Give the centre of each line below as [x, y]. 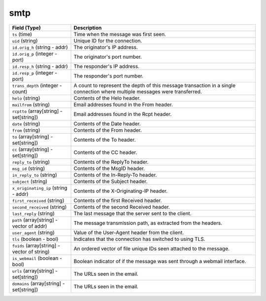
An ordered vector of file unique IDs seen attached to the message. [152, 248]
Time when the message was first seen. [120, 34]
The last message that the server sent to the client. [133, 213]
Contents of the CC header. [105, 152]
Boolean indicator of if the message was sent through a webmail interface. [160, 261]
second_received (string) [39, 207]
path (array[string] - [35, 220]
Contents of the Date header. [107, 123]
